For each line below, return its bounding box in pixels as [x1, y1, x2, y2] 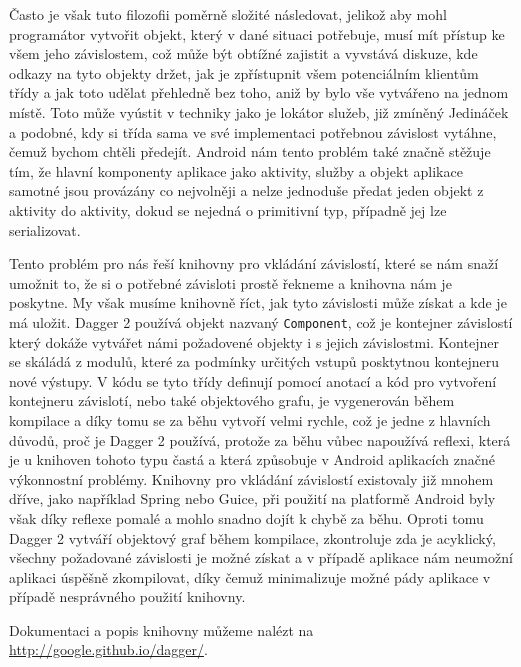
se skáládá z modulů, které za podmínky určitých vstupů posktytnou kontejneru [9, 351, 500, 372]
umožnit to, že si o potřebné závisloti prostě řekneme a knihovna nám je [9, 272, 452, 293]
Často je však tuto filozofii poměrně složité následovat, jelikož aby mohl [9, 4, 447, 24]
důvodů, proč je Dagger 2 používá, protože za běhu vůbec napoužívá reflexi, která [9, 429, 511, 450]
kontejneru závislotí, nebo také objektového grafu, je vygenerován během [9, 390, 455, 411]
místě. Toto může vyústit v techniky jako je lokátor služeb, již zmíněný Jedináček [9, 101, 509, 122]
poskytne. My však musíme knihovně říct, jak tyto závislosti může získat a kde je [9, 292, 507, 313]
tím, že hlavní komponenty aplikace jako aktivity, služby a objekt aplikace [9, 160, 463, 181]
